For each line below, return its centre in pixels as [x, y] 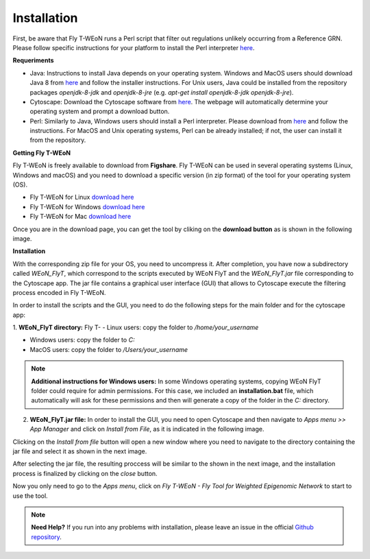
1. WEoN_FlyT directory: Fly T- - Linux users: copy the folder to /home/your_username [136, 328]
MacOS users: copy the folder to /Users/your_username [109, 349]
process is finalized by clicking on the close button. [85, 473]
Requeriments [33, 60]
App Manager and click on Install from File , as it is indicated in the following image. [147, 429]
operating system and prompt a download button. [100, 111]
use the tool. [30, 496]
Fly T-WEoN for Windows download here [87, 206]
